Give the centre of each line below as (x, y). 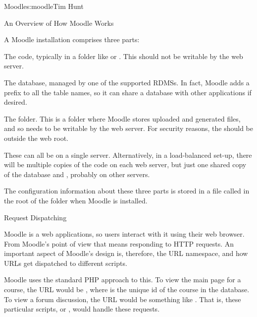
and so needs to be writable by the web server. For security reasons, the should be (128, 128)
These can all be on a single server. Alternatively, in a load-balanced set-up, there (128, 155)
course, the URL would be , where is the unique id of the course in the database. (127, 289)
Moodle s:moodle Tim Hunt (44, 6)
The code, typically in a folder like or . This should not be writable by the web (124, 56)
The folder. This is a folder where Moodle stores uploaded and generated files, (122, 118)
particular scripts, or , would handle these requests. (82, 309)
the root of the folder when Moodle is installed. (76, 200)
